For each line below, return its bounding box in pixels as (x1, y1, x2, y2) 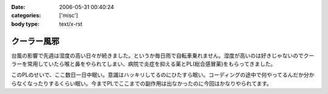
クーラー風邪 (11, 36, 60, 46)
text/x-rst (59, 20, 83, 27)
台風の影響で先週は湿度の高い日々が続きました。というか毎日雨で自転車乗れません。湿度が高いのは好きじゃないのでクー (11, 52, 315, 59)
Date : (11, 4, 26, 10)
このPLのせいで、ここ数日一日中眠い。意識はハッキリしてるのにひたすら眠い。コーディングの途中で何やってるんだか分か (11, 71, 315, 78)
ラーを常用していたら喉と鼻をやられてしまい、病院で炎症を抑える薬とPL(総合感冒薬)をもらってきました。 (11, 60, 276, 67)
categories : (11, 12, 41, 19)
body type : (11, 20, 39, 27)
